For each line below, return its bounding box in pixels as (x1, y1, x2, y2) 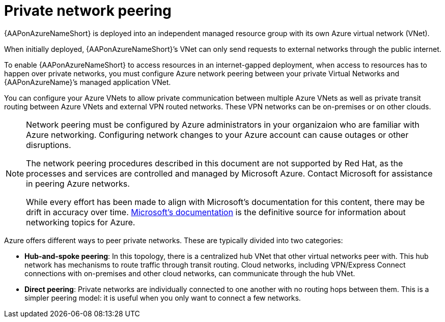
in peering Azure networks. (26, 178, 130, 189)
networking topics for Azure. (26, 217, 135, 227)
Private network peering (4, 2, 172, 19)
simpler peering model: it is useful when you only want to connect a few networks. (24, 293, 301, 302)
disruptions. (26, 139, 71, 150)
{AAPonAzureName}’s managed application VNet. (4, 77, 171, 86)
